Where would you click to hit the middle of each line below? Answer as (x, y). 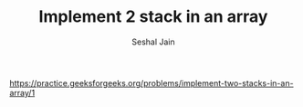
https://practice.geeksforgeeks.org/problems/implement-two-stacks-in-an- (151, 83)
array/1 (22, 92)
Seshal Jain (153, 42)
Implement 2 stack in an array (153, 17)
